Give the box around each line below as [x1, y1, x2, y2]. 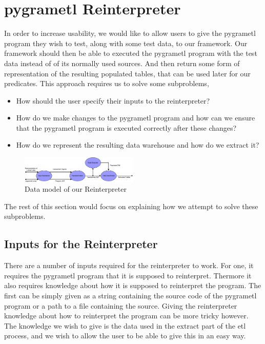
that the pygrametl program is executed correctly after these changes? [16, 122, 237, 133]
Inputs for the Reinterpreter [4, 236, 158, 252]
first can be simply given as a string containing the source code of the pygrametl [4, 290, 257, 301]
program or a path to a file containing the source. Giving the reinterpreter [4, 300, 237, 311]
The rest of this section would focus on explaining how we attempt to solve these [4, 200, 258, 211]
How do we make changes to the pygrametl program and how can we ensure [16, 112, 255, 123]
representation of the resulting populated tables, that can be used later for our [4, 68, 251, 78]
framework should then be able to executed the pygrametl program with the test [4, 48, 257, 58]
